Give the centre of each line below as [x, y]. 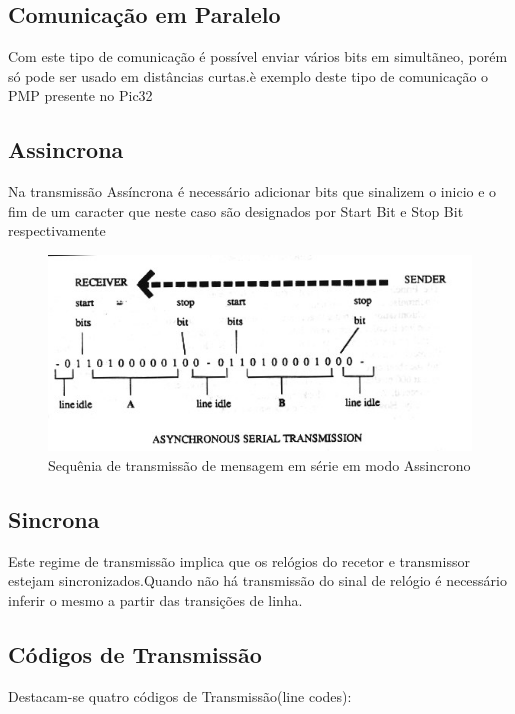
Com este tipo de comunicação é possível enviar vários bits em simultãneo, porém [258, 56]
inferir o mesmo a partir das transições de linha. [155, 599]
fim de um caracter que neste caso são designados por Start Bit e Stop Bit [236, 210]
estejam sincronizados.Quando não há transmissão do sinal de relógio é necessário [257, 580]
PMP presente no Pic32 [80, 95]
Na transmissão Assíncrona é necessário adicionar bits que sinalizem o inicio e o [252, 191]
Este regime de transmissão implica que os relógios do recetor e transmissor [239, 560]
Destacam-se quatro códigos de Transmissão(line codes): [180, 695]
